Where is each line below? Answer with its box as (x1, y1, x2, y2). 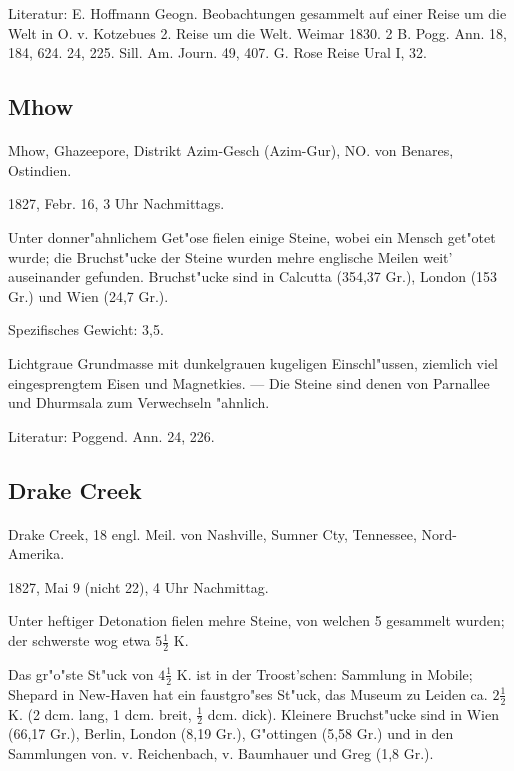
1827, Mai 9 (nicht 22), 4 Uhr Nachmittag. (8, 576, 269, 597)
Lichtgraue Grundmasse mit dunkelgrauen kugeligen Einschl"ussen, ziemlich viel (8, 352, 499, 373)
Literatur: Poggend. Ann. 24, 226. (8, 425, 215, 446)
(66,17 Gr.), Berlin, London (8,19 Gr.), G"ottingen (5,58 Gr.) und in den (8, 723, 454, 744)
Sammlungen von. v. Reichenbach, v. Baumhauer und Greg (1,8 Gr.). (8, 742, 434, 763)
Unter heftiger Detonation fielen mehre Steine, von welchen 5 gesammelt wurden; (8, 610, 505, 631)
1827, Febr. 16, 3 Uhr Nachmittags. (8, 193, 225, 214)
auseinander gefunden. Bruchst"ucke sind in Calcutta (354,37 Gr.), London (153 (8, 266, 498, 287)
